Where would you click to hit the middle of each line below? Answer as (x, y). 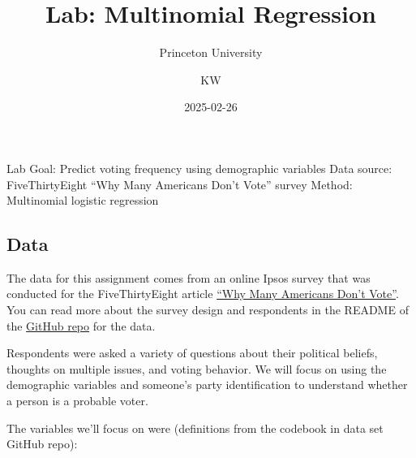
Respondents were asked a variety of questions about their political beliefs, (192, 353)
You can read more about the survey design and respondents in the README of (208, 310)
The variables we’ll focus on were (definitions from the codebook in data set (195, 428)
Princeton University (211, 52)
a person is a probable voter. (77, 401)
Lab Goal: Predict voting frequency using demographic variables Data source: (199, 168)
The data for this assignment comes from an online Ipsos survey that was (189, 277)
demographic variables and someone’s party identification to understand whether (207, 385)
